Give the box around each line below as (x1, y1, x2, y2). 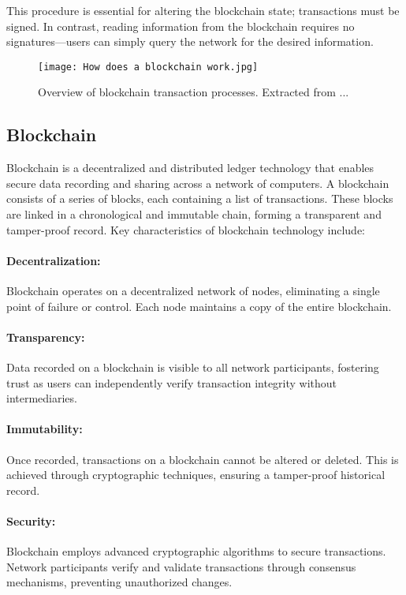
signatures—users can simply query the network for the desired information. (6, 33, 374, 50)
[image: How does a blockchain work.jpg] (38, 61, 259, 73)
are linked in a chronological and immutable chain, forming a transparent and (6, 206, 382, 223)
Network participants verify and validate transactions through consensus (6, 558, 356, 574)
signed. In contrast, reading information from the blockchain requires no (6, 17, 355, 34)
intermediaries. (6, 390, 77, 406)
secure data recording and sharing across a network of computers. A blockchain (6, 174, 389, 191)
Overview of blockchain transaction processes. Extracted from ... (38, 84, 349, 100)
